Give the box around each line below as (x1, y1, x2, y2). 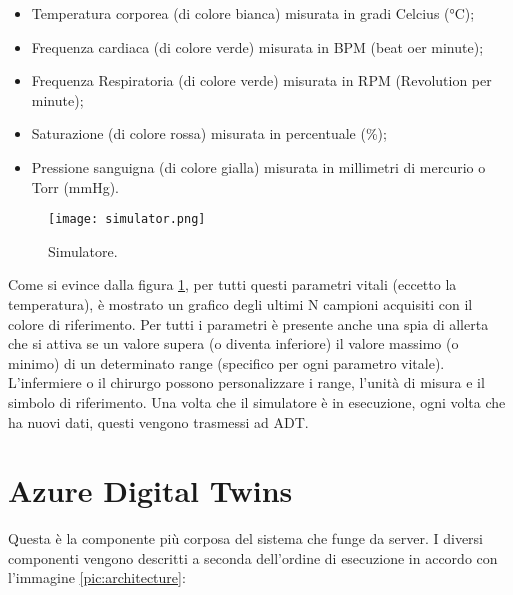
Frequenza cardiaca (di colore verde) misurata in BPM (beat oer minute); (31, 36, 484, 57)
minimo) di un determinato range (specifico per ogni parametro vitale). (8, 352, 445, 373)
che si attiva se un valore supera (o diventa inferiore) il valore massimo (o (8, 333, 459, 354)
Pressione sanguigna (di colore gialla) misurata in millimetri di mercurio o (31, 156, 486, 177)
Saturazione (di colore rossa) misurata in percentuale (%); (31, 123, 387, 144)
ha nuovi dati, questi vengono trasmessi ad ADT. (8, 411, 309, 432)
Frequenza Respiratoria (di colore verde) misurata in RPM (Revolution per (31, 70, 492, 91)
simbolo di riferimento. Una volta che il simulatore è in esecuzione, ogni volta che (8, 391, 506, 412)
